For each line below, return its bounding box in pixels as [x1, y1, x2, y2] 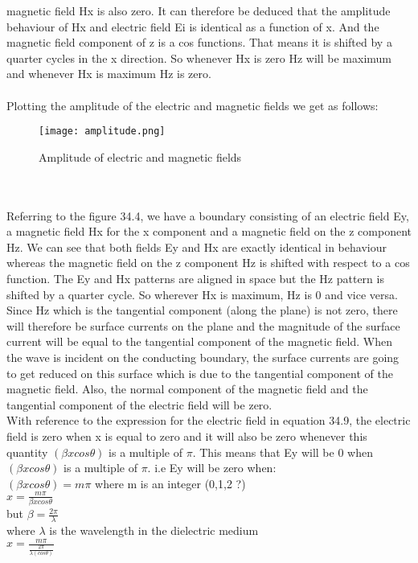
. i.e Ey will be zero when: [147, 459, 277, 476]
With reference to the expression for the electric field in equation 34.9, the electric [6, 412, 411, 429]
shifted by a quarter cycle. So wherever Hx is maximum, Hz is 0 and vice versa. [6, 286, 398, 302]
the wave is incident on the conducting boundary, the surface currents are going [6, 348, 400, 365]
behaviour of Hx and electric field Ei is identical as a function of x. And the [6, 18, 379, 35]
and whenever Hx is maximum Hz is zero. [6, 65, 211, 82]
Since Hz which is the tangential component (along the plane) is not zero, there [6, 302, 398, 318]
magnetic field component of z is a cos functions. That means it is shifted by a [6, 34, 392, 51]
